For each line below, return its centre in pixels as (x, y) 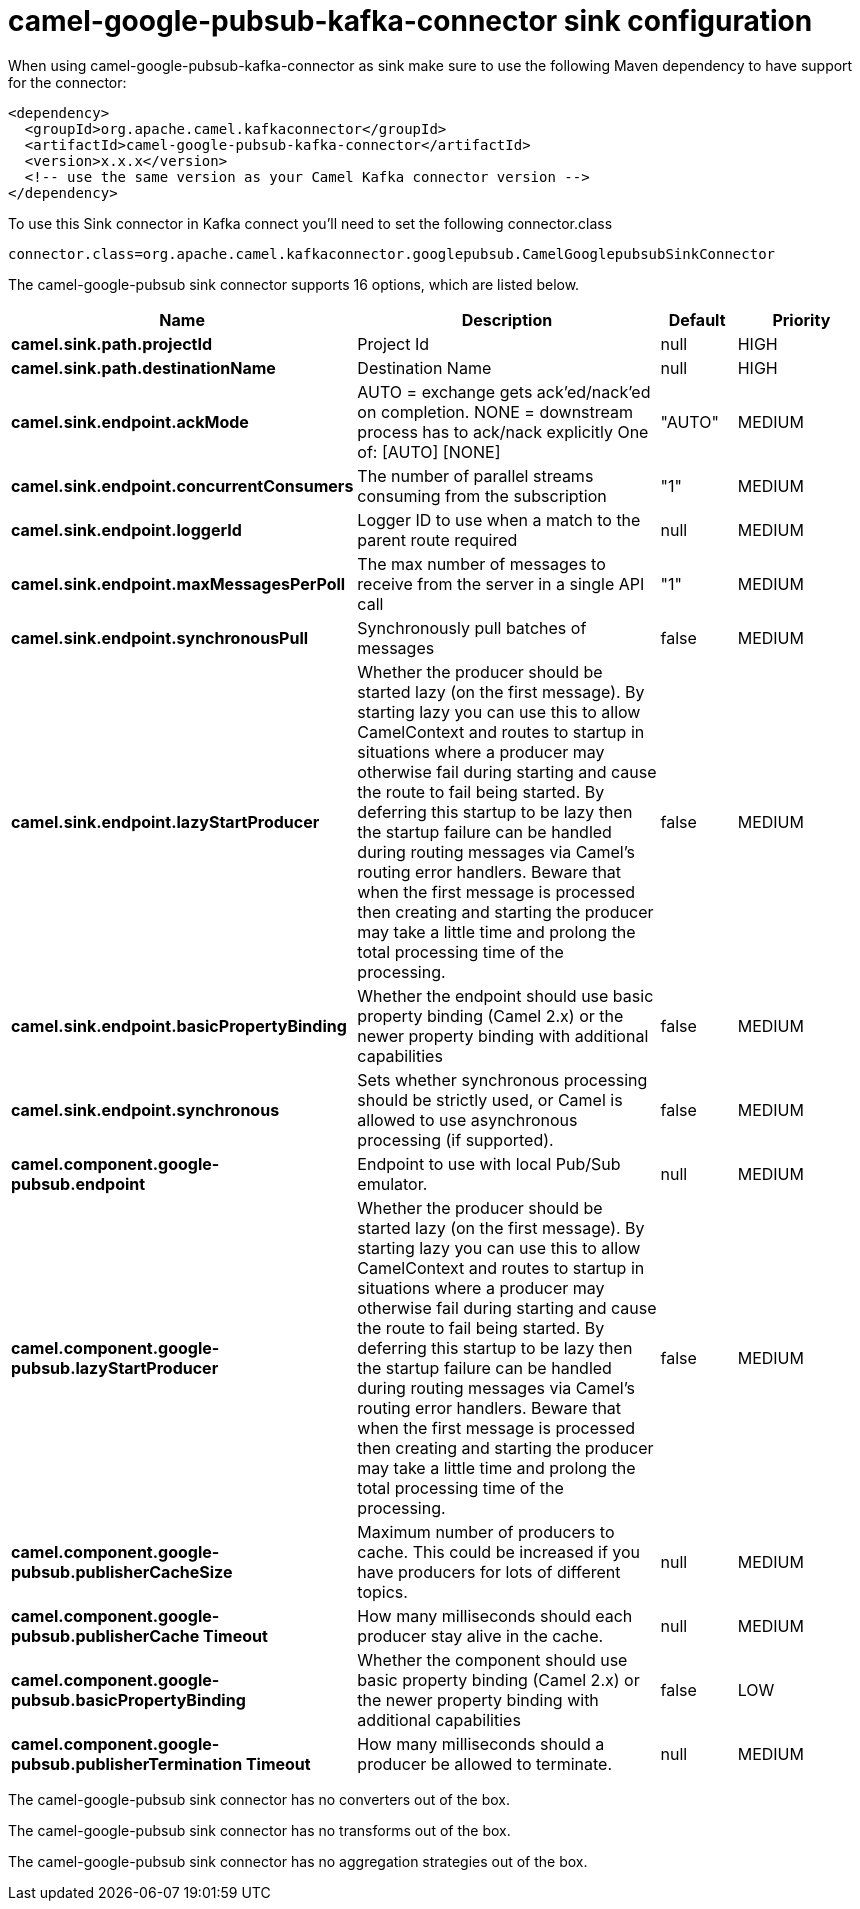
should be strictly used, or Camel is (490, 1099)
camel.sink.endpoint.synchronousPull (160, 637)
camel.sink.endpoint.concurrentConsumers (182, 485)
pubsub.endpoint (78, 1183)
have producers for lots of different (489, 1571)
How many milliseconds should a (481, 1743)
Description (507, 319)
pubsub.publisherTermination (127, 1763)
